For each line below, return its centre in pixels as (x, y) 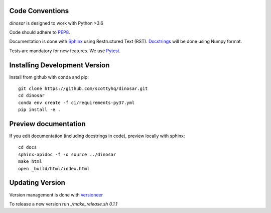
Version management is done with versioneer (56, 195)
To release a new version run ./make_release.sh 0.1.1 (63, 204)
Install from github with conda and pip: (49, 77)
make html (30, 162)
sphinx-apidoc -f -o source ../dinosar (67, 154)
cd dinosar (32, 96)
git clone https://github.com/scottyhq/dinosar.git (83, 88)
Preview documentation (47, 124)
